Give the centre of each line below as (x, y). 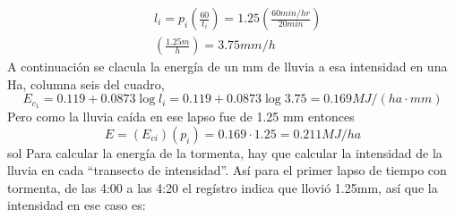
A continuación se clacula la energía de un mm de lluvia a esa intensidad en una (227, 67)
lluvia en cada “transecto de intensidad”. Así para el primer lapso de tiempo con (227, 170)
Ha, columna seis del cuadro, (86, 83)
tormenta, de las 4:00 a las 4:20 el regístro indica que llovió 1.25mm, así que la (223, 187)
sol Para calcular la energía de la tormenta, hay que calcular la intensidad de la (225, 152)
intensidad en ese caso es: (77, 205)
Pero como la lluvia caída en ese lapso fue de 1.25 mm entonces (181, 117)
